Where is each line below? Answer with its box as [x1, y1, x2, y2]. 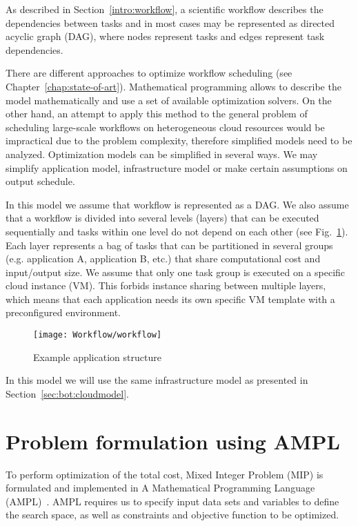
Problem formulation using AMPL [6, 427, 340, 455]
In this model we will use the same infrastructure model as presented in [6, 373, 308, 387]
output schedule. [6, 174, 75, 188]
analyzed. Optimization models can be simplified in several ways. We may [6, 146, 318, 161]
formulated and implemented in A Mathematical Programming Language [6, 480, 315, 495]
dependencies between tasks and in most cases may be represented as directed [6, 15, 335, 30]
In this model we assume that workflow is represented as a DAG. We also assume [6, 197, 349, 211]
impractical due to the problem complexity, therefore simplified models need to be [6, 133, 352, 148]
